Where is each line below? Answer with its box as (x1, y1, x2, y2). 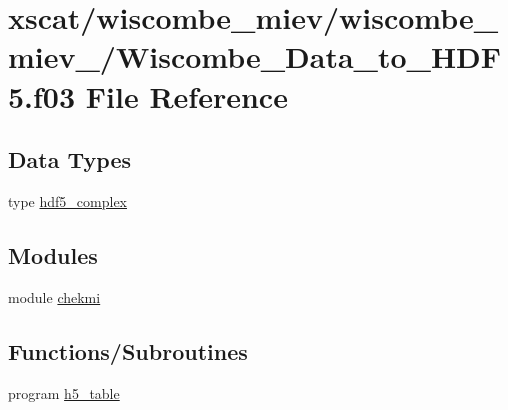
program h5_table (8, 382, 120, 403)
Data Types (8, 144, 131, 175)
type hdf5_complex (8, 190, 128, 211)
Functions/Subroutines (8, 335, 248, 366)
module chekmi (8, 286, 101, 307)
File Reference (85, 75, 288, 116)
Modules (8, 239, 98, 270)
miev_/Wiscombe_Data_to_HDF (8, 36, 502, 77)
